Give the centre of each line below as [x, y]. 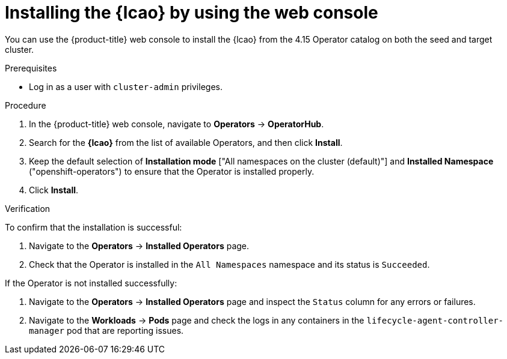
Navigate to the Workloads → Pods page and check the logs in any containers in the [197, 320]
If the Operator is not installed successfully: [91, 283]
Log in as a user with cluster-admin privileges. [126, 86]
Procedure [26, 105]
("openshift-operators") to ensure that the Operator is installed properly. [172, 171]
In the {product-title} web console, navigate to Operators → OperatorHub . [177, 124]
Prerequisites [31, 68]
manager [47, 330]
